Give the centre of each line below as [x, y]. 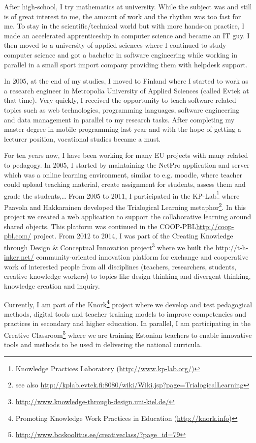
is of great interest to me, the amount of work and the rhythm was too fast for [123, 16]
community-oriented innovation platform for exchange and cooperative [142, 257]
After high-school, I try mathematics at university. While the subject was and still [128, 6]
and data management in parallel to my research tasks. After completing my [119, 119]
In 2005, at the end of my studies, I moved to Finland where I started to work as [126, 81]
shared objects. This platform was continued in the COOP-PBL [100, 226]
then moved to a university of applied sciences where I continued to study [115, 45]
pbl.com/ [18, 236]
